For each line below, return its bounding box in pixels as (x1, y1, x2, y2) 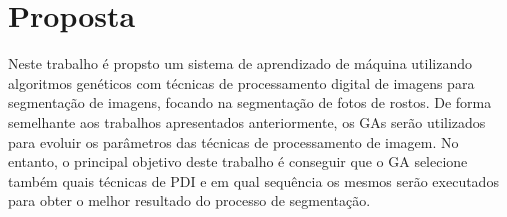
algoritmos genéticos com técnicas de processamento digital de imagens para (8, 72, 475, 93)
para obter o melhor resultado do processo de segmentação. (8, 190, 371, 211)
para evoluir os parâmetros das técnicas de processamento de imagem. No (8, 131, 459, 152)
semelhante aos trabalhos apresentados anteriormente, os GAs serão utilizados (8, 111, 486, 132)
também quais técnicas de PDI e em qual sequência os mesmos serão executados (8, 170, 499, 191)
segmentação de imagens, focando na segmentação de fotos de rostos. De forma (8, 92, 492, 113)
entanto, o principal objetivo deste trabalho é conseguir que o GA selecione (8, 151, 468, 172)
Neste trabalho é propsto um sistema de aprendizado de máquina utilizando (8, 53, 472, 74)
